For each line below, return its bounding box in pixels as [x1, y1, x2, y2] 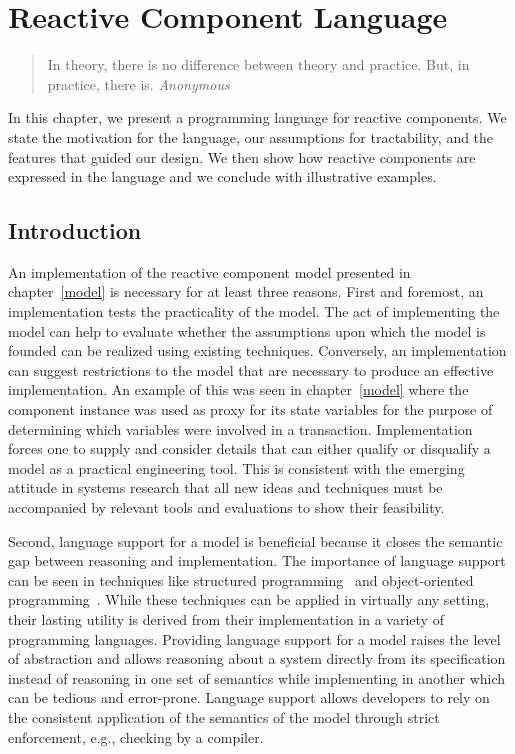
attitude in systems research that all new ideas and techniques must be [8, 477, 443, 498]
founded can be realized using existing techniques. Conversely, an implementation [8, 340, 507, 361]
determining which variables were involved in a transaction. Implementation [8, 418, 473, 439]
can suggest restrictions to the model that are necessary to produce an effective [8, 359, 494, 380]
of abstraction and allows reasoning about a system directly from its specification [8, 648, 506, 669]
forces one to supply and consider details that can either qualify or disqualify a [8, 438, 491, 459]
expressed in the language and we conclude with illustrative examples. [8, 166, 437, 187]
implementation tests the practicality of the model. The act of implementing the [8, 301, 500, 322]
